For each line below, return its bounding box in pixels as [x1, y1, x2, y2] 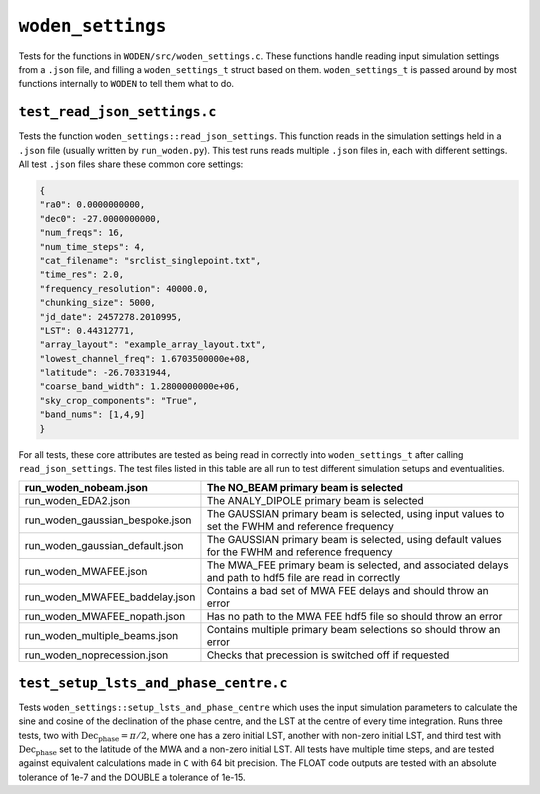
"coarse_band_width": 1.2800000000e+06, [39, 381, 240, 392]
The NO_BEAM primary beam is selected [206, 481, 404, 495]
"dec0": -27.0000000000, [39, 213, 162, 224]
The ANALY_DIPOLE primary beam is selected [206, 494, 424, 508]
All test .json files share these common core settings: [18, 158, 244, 170]
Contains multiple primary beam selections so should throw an [206, 623, 501, 637]
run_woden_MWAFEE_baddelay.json [24, 590, 196, 604]
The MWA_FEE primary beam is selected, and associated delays [206, 558, 509, 572]
